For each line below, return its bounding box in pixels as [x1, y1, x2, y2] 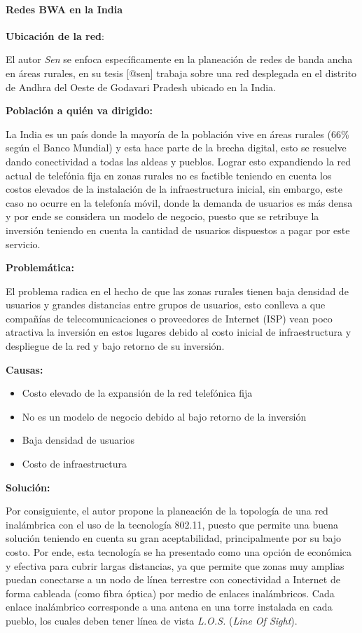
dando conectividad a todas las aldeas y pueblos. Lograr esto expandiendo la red [6, 154, 351, 168]
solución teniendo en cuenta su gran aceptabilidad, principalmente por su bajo [6, 531, 342, 545]
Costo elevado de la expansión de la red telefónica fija [22, 386, 253, 400]
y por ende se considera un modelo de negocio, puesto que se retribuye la [6, 209, 319, 224]
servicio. [6, 236, 41, 251]
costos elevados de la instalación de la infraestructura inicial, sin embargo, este [6, 182, 342, 196]
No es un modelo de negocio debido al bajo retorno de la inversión [22, 409, 307, 423]
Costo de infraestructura [22, 456, 127, 471]
